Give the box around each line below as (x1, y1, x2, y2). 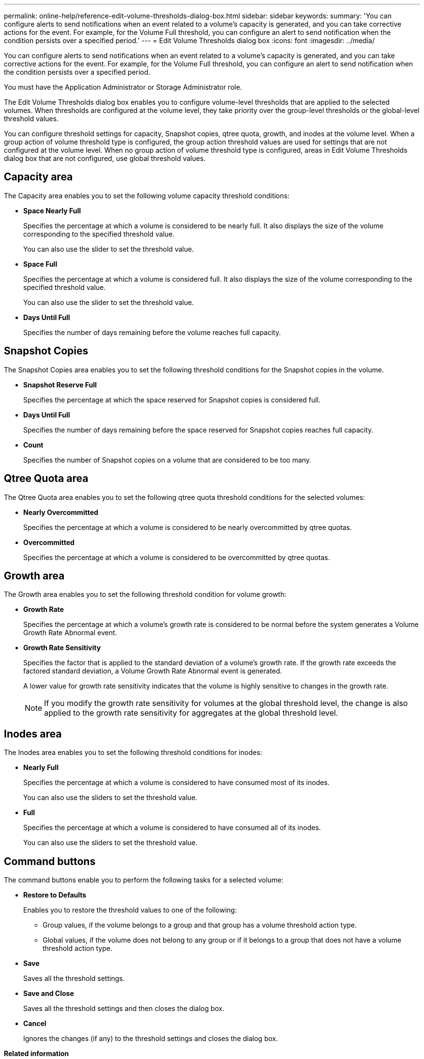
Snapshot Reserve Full (23, 380, 97, 389)
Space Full (23, 259, 58, 268)
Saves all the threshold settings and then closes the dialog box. (23, 1004, 225, 1013)
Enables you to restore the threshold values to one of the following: (23, 906, 237, 915)
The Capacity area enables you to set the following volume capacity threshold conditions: (4, 191, 289, 200)
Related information (4, 1049, 69, 1058)
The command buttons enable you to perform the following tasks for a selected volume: (4, 876, 284, 884)
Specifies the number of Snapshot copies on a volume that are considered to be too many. (23, 455, 312, 464)
